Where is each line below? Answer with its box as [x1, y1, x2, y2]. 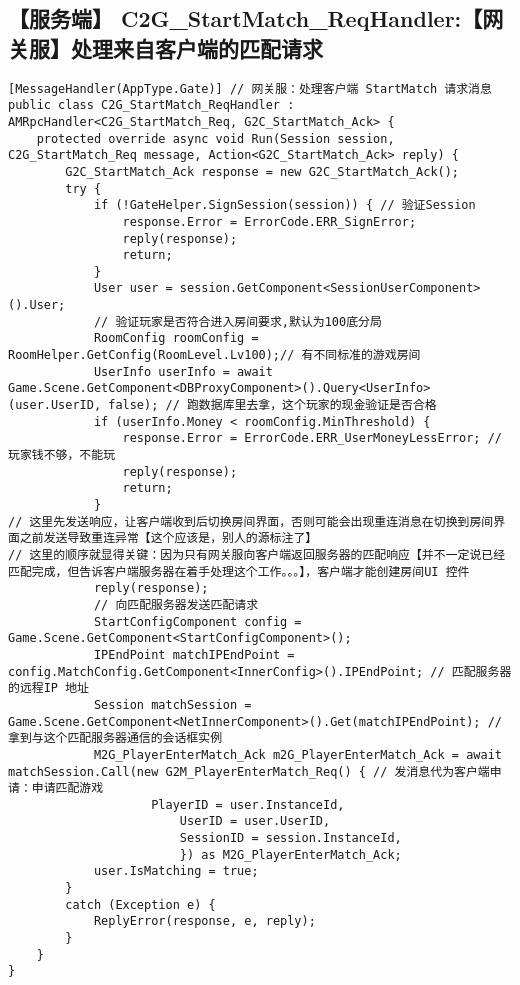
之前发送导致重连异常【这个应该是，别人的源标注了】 [19, 531, 318, 546]
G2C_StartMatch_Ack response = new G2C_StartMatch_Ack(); [65, 164, 460, 179]
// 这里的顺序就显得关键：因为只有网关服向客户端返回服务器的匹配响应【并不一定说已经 [8, 547, 506, 562]
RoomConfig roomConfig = [93, 331, 259, 346]
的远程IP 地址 [8, 681, 89, 696]
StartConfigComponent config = [93, 614, 302, 629]
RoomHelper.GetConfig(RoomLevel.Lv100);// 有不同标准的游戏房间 [8, 348, 421, 363]
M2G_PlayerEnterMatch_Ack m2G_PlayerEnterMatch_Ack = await [93, 747, 502, 762]
